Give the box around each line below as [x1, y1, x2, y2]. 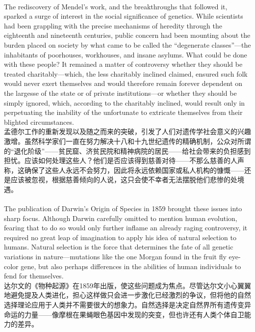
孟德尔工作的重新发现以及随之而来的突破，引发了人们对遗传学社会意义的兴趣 [4, 126, 251, 137]
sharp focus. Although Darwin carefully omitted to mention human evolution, [4, 213, 237, 223]
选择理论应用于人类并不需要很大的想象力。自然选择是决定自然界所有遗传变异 [4, 300, 251, 309]
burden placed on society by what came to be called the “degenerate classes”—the [4, 39, 251, 50]
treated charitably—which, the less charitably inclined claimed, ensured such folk [4, 68, 248, 79]
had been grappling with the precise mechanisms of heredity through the [4, 20, 222, 30]
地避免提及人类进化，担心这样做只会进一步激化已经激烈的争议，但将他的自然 [4, 290, 251, 300]
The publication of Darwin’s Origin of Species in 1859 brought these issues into [4, 203, 242, 214]
